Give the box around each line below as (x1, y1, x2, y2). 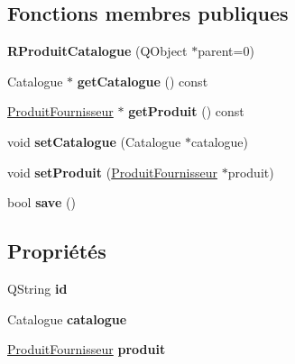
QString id (7, 278, 68, 297)
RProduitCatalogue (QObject (7, 41, 188, 60)
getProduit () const (128, 102, 244, 121)
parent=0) (198, 41, 254, 60)
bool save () (7, 193, 76, 212)
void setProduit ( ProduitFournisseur (7, 162, 217, 181)
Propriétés (7, 237, 106, 265)
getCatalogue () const (77, 71, 208, 90)
